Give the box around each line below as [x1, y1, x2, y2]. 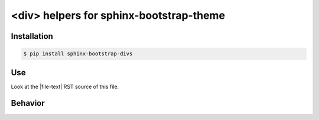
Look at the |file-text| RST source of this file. [11, 83, 119, 90]
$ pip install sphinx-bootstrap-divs [23, 51, 133, 57]
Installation [11, 31, 53, 41]
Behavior [11, 98, 45, 108]
